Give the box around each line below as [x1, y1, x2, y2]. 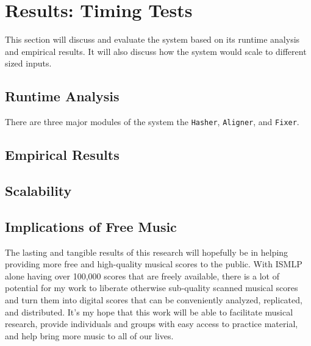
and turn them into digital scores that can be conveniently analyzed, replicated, [5, 293, 302, 306]
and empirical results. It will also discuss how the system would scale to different [5, 45, 307, 57]
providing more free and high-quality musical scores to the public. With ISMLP [5, 258, 302, 270]
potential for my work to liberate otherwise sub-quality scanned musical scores [5, 281, 298, 294]
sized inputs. [5, 57, 52, 70]
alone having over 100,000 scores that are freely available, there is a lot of [5, 269, 279, 282]
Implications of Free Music [5, 217, 177, 236]
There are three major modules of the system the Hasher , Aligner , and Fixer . [5, 115, 299, 128]
